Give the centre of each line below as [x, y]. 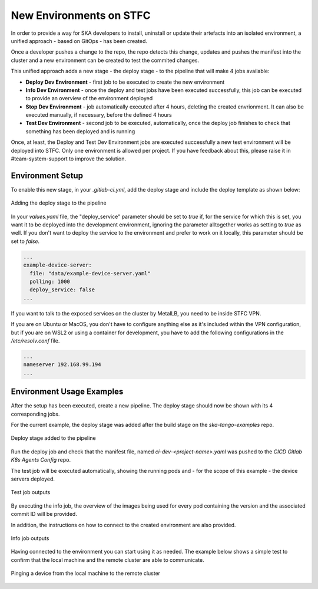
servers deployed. [33, 479]
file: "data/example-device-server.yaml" [90, 273]
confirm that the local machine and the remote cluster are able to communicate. [107, 560]
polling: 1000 [50, 282]
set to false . [25, 241]
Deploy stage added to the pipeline [54, 438]
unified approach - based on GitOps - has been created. [79, 41]
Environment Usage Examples [67, 392]
